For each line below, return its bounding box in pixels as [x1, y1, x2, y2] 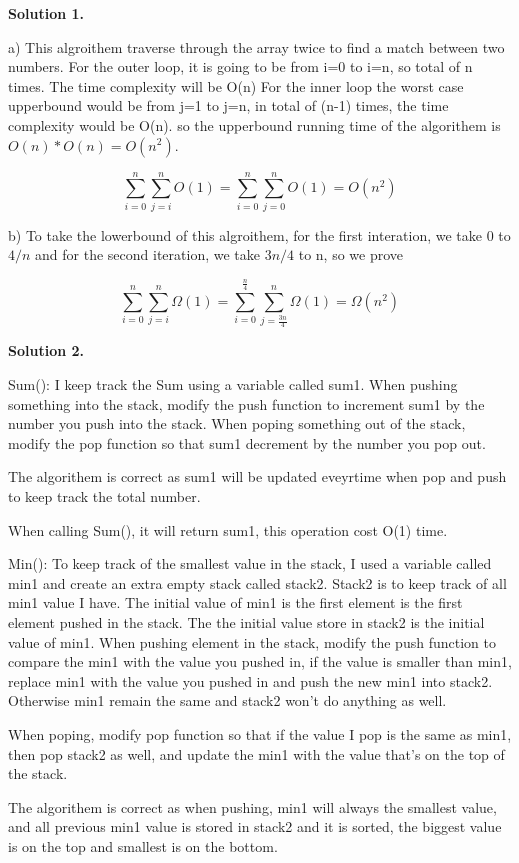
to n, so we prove [298, 244, 404, 265]
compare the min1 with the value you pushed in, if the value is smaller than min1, [8, 651, 512, 672]
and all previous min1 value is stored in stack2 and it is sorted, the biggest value [8, 816, 502, 837]
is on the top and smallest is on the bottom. [8, 835, 278, 856]
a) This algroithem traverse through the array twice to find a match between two [8, 36, 505, 57]
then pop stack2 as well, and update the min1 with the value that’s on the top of [8, 743, 505, 764]
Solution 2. [8, 340, 85, 361]
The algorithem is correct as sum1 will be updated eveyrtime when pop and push [8, 466, 507, 487]
